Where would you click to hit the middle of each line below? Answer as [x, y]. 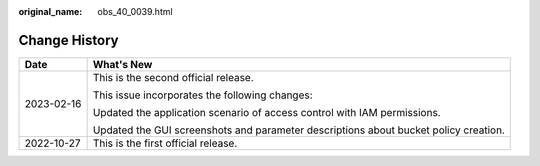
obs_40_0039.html [135, 11]
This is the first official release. [165, 143]
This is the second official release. [173, 77]
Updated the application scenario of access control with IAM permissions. [266, 112]
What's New [122, 64]
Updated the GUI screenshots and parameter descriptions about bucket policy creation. [298, 130]
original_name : [50, 11]
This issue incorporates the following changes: [203, 95]
